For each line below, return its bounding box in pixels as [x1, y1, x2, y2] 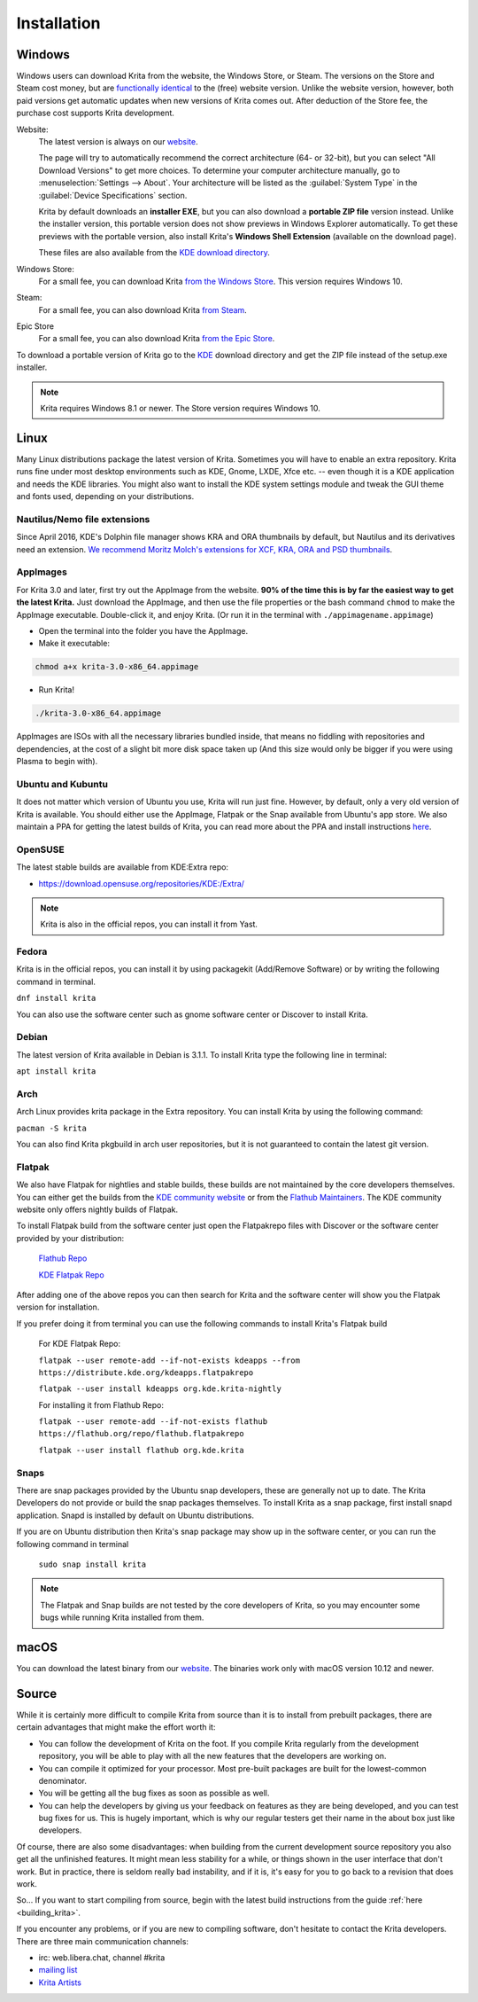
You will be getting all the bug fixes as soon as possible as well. [38, 1787, 270, 1799]
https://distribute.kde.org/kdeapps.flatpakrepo [38, 1367, 254, 1378]
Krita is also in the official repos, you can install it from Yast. [40, 919, 258, 930]
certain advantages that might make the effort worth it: [16, 1722, 216, 1732]
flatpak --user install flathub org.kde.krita [38, 1445, 244, 1455]
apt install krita [16, 1067, 96, 1076]
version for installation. [16, 1302, 100, 1312]
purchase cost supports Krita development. [16, 107, 174, 119]
